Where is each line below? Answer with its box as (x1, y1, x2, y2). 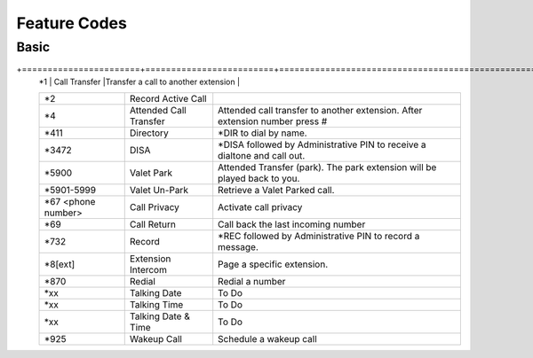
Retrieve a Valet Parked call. (218, 184, 335, 197)
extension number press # (218, 115, 328, 128)
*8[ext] (44, 258, 76, 270)
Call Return (129, 218, 177, 230)
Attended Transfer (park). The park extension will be (218, 161, 437, 174)
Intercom (129, 264, 168, 276)
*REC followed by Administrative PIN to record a (218, 230, 420, 243)
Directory (129, 127, 169, 139)
